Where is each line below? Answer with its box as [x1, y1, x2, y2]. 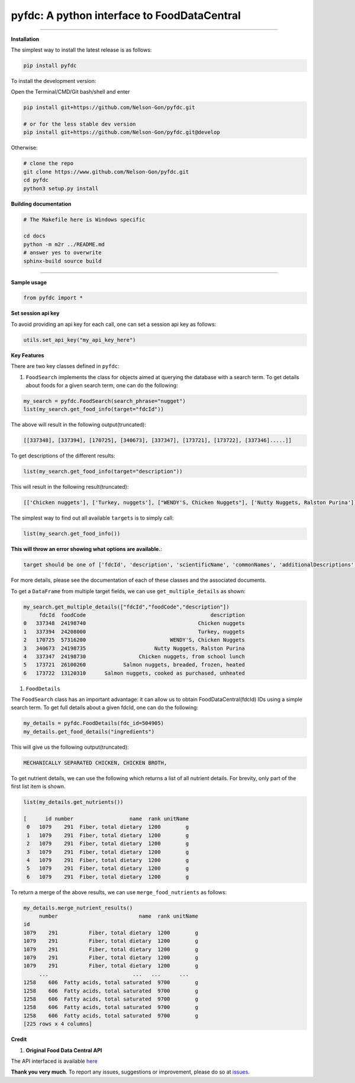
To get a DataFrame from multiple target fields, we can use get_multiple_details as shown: [11, 587, 246, 595]
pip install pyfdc [23, 62, 77, 69]
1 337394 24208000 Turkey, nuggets [23, 628, 246, 635]
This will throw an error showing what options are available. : [11, 546, 163, 553]
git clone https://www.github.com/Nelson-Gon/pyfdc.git [23, 168, 189, 175]
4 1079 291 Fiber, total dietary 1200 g [27, 857, 189, 863]
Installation [11, 36, 40, 43]
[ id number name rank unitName [23, 815, 189, 822]
